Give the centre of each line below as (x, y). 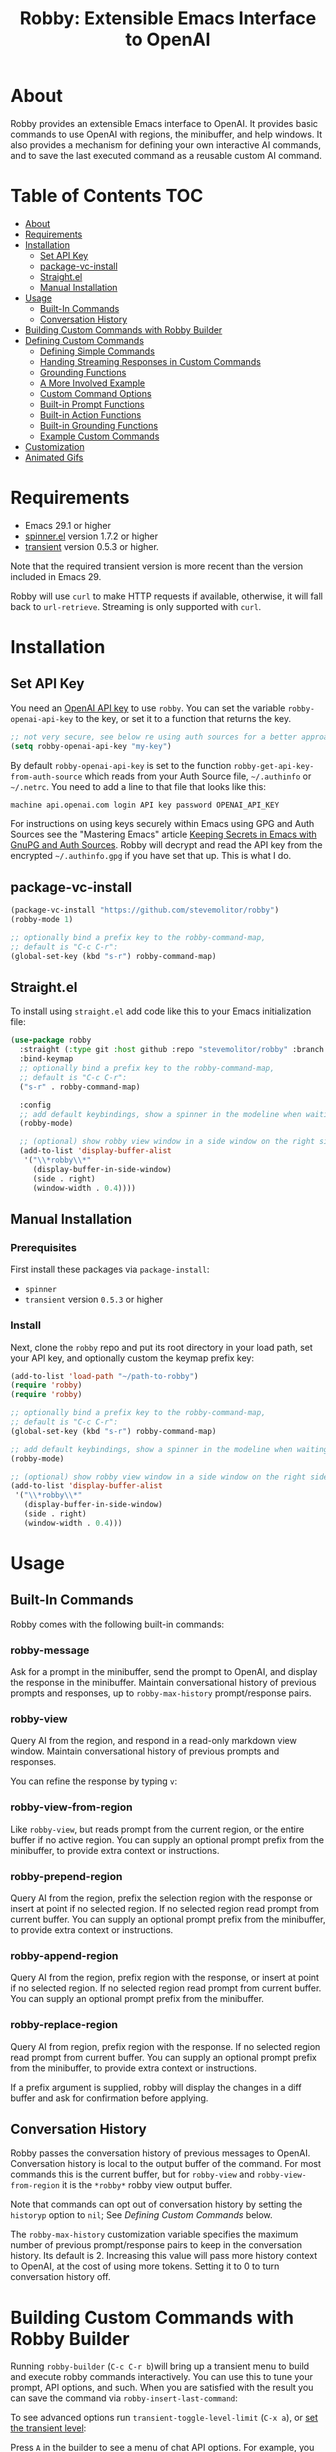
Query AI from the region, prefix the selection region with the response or (161, 1898)
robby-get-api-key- (274, 766)
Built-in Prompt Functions (92, 404)
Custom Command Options (95, 393)
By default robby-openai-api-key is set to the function (121, 765)
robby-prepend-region (66, 1876)
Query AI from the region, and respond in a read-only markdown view (153, 1741)
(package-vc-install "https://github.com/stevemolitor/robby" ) (145, 910)
